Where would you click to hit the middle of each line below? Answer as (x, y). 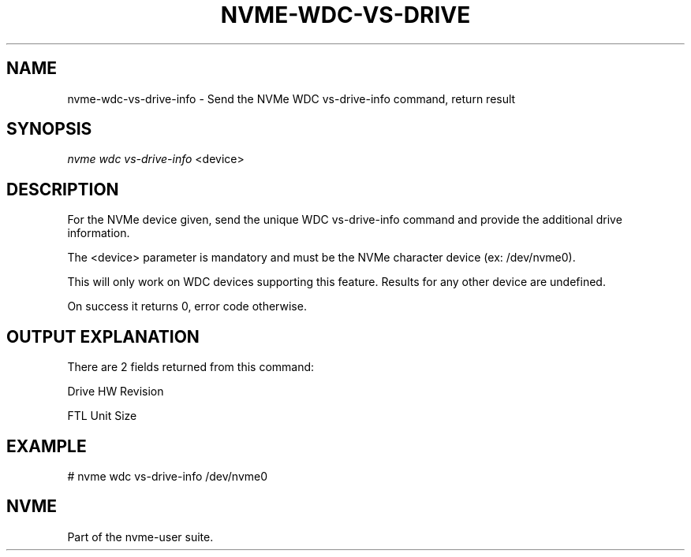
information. (99, 233)
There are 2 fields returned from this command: (191, 367)
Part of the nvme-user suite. (140, 537)
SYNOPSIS (49, 129)
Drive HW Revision (116, 392)
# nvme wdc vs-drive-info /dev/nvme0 (168, 476)
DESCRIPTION (63, 189)
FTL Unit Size (102, 416)
